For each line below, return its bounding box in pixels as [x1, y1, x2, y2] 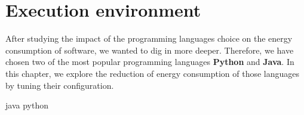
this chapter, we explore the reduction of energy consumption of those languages [5, 67, 300, 79]
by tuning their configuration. [5, 79, 114, 91]
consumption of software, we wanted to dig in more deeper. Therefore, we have [5, 43, 294, 56]
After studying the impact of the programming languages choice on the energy [5, 32, 293, 45]
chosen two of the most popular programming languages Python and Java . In [5, 55, 294, 68]
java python [5, 99, 48, 111]
